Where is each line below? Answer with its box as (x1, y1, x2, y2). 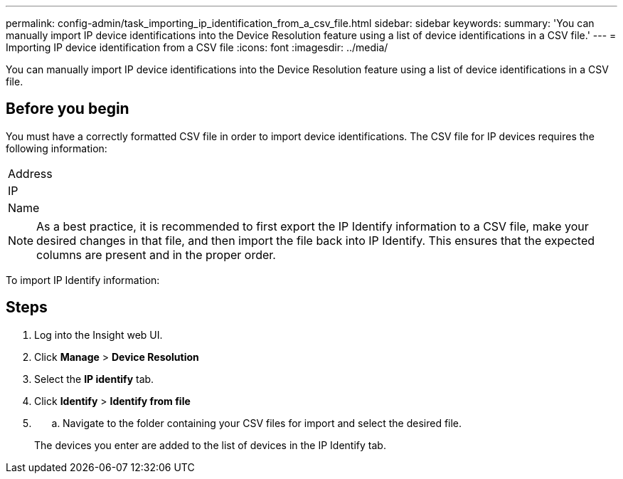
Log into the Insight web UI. (34, 328, 163, 341)
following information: (6, 142, 107, 154)
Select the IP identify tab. (34, 372, 154, 385)
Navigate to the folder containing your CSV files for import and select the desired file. (63, 416, 462, 429)
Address (8, 166, 53, 181)
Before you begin (6, 100, 129, 118)
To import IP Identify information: (6, 273, 160, 286)
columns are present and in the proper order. (36, 247, 276, 262)
